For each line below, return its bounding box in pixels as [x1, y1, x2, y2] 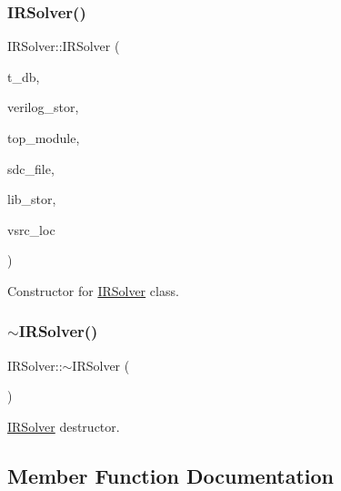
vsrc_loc [7, 220, 55, 239]
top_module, [7, 128, 80, 147]
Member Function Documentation [7, 461, 335, 489]
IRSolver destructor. [7, 416, 120, 435]
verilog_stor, [7, 97, 79, 117]
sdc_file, [7, 159, 55, 178]
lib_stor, [7, 189, 56, 209]
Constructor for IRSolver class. [7, 281, 179, 300]
